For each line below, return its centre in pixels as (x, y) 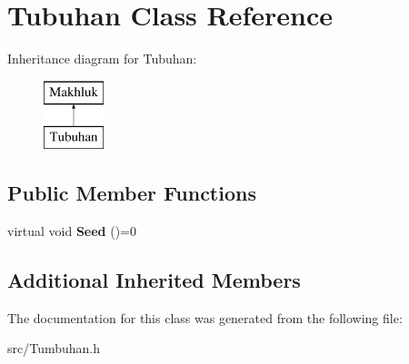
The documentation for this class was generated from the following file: (205, 317)
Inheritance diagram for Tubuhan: (102, 59)
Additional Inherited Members (154, 280)
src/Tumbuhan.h (54, 348)
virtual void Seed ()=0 (72, 231)
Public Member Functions (132, 193)
